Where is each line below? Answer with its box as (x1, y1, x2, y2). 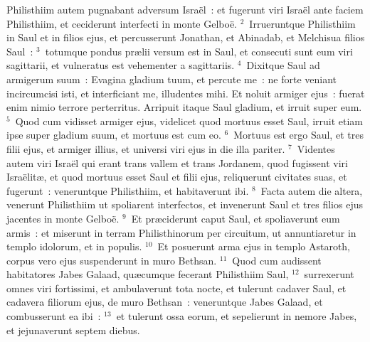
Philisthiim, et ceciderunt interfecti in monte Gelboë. (6, 16, 238, 31)
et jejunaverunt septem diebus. (6, 322, 140, 337)
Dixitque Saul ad (246, 58, 320, 73)
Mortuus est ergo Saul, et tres (233, 127, 364, 142)
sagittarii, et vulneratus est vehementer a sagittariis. (6, 58, 235, 73)
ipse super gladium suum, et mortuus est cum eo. (6, 127, 221, 142)
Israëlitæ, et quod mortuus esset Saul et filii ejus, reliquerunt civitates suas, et (6, 169, 347, 184)
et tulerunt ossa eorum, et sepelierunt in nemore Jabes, (116, 309, 357, 324)
